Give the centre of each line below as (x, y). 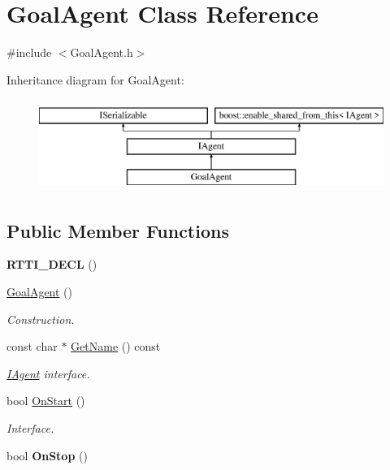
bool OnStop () (47, 455)
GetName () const (116, 346)
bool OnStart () (46, 401)
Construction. (41, 319)
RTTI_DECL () (52, 264)
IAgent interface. (48, 373)
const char (32, 346)
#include (29, 52)
